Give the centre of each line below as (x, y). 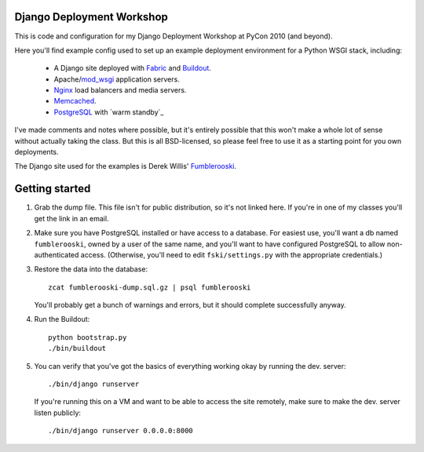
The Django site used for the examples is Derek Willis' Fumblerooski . (126, 166)
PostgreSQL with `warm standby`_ (109, 112)
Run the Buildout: (62, 319)
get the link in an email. (71, 218)
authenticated (57, 254)
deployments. (37, 152)
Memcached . (75, 101)
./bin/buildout (77, 348)
